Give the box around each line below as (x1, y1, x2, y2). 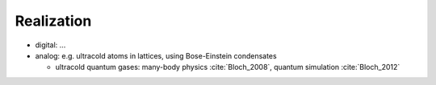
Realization (15, 12, 92, 30)
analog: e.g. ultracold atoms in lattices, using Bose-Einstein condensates (35, 51, 278, 60)
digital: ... (35, 40, 66, 50)
